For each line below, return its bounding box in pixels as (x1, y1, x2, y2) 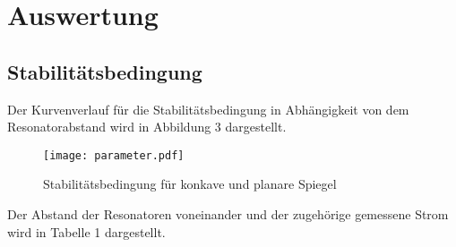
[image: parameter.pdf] (43, 149, 185, 162)
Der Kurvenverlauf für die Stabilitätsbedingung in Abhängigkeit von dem (7, 99, 409, 118)
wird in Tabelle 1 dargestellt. (7, 222, 166, 241)
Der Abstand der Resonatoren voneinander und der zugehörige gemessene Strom (7, 205, 449, 224)
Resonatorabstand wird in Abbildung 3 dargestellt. (7, 117, 287, 136)
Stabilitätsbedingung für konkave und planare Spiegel (43, 175, 337, 193)
